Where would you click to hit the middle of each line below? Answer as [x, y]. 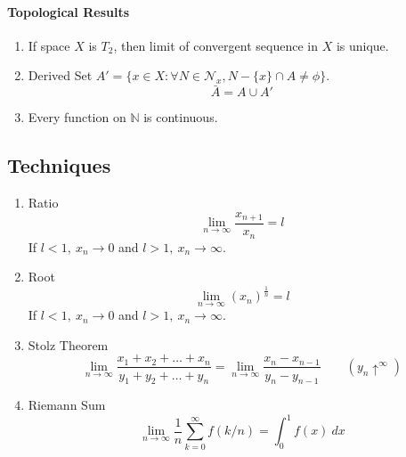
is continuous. [181, 117]
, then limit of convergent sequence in [215, 45]
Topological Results [69, 11]
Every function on [77, 117]
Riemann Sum [67, 405]
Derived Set [60, 75]
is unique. [362, 45]
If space [49, 45]
